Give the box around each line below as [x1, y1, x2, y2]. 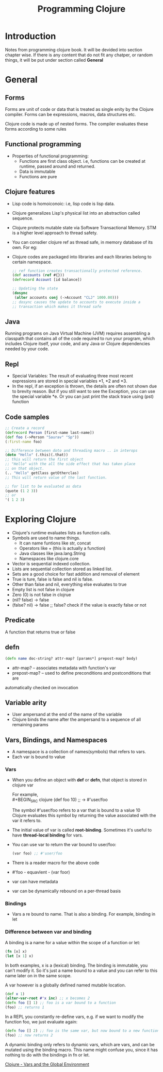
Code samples [5, 413, 49, 421]
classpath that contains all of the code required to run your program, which [5, 336, 155, 341]
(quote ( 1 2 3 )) [5, 488, 38, 493]
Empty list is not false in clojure [12, 587, 75, 593]
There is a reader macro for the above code [12, 860, 99, 866]
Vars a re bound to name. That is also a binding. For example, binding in [12, 911, 156, 917]
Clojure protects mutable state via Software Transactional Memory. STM [12, 224, 157, 230]
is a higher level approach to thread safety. [12, 230, 98, 236]
